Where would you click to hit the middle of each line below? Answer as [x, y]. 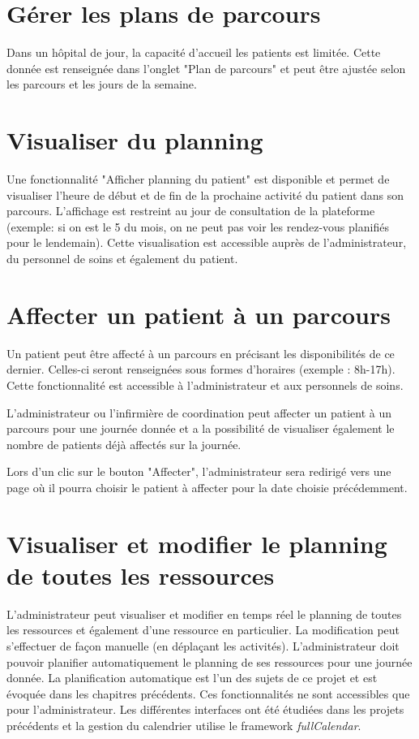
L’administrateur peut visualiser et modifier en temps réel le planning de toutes [204, 614]
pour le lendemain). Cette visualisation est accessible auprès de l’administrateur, [207, 242]
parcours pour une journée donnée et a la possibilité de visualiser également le [201, 428]
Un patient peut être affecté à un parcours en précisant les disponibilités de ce [201, 353]
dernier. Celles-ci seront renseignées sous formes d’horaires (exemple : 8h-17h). [201, 369]
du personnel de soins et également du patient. [122, 258]
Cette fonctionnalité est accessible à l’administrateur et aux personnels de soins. [205, 385]
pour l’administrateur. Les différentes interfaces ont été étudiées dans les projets [205, 709]
